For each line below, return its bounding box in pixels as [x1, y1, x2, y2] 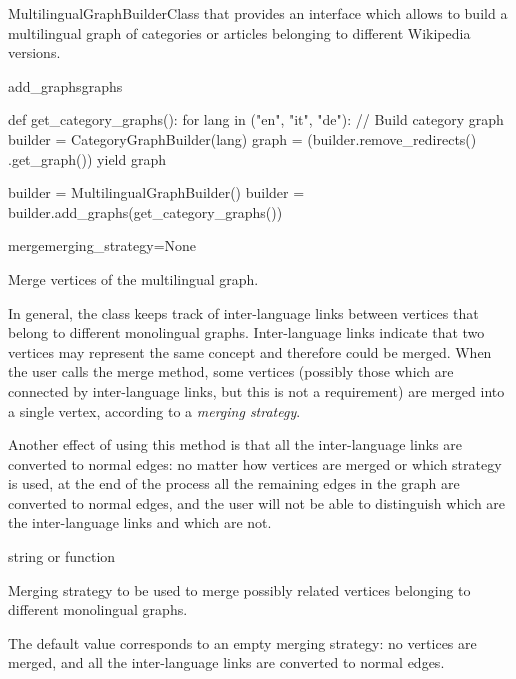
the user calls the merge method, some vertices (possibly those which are [8, 361, 454, 382]
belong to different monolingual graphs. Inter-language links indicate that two [8, 322, 485, 343]
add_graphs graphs [8, 75, 123, 96]
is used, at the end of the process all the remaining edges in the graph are [8, 473, 460, 494]
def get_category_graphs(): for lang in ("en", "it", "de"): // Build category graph [8, 109, 504, 130]
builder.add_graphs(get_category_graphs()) [8, 201, 283, 222]
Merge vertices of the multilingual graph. [8, 268, 259, 289]
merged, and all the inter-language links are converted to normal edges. [8, 652, 445, 673]
